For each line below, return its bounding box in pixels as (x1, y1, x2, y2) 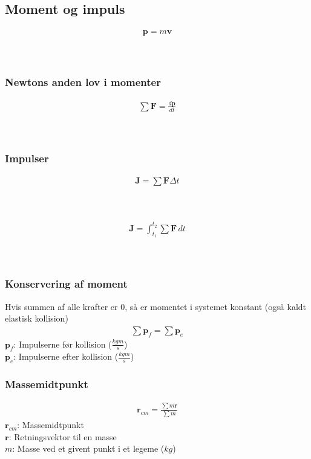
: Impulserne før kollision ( (13, 337, 112, 350)
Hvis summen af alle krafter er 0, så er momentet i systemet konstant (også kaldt (5, 300, 307, 312)
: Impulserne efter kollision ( (13, 350, 119, 363)
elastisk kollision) (5, 312, 68, 325)
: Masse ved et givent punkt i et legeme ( (12, 442, 165, 455)
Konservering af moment (5, 276, 128, 291)
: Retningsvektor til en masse (8, 430, 117, 443)
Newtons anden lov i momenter (5, 74, 161, 90)
